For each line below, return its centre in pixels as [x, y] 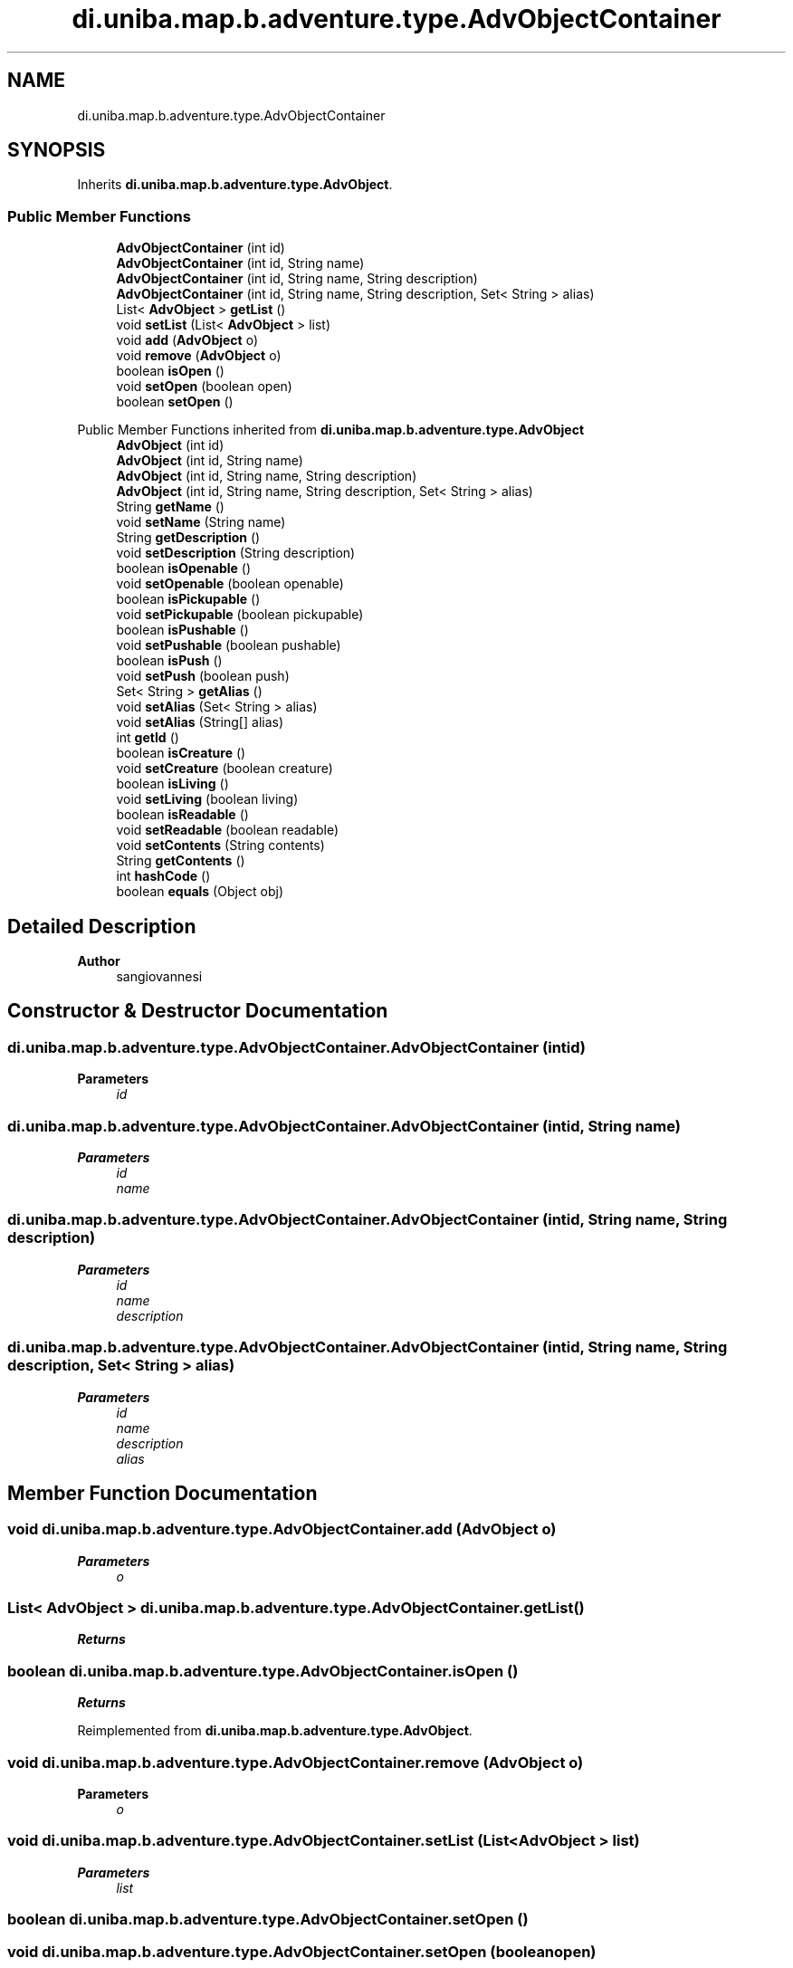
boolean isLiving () [172, 784]
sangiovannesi [159, 977]
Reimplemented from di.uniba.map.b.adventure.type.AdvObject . [275, 1731]
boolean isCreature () [181, 753]
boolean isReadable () [182, 815]
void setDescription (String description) [236, 553]
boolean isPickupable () [188, 599]
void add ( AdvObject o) [187, 340]
